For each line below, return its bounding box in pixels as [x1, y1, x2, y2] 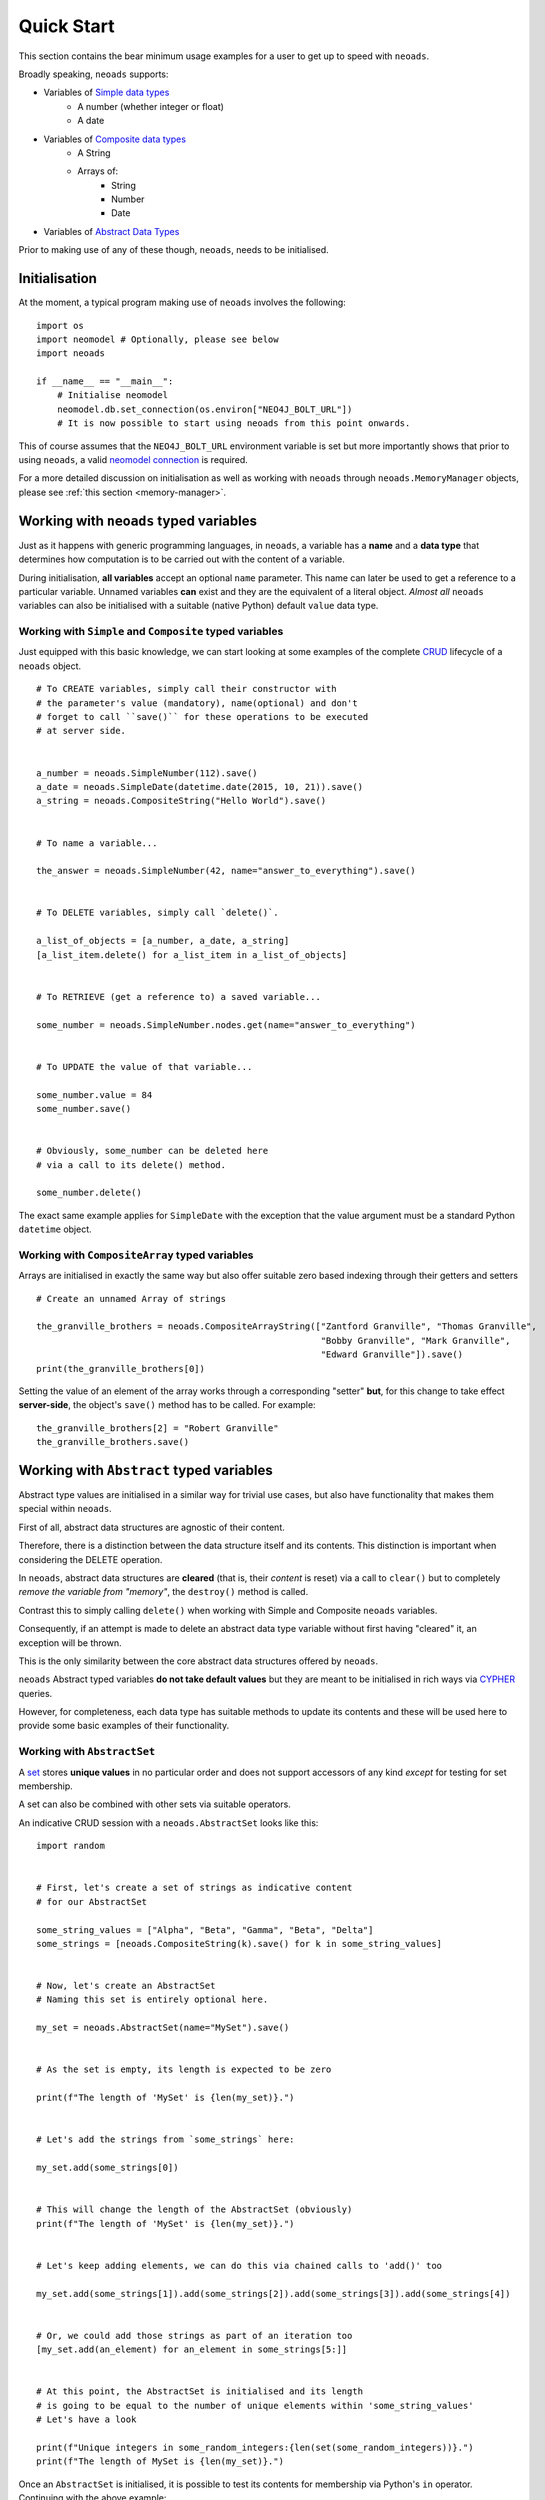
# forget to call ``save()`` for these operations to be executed [36, 711, 369, 722]
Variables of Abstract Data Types [43, 225, 180, 237]
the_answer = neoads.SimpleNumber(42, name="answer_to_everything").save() [36, 865, 416, 877]
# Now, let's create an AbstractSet [36, 1980, 216, 1992]
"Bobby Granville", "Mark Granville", [320, 1335, 511, 1346]
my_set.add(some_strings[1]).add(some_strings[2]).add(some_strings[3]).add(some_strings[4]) [36, 2288, 511, 2299]
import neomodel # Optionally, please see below [36, 333, 279, 345]
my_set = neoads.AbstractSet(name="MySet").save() [36, 2022, 290, 2034]
